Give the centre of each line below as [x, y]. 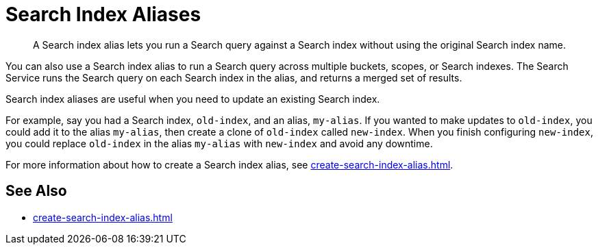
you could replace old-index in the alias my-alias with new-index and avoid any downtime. [219, 143]
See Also [36, 191]
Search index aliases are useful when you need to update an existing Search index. [193, 99]
